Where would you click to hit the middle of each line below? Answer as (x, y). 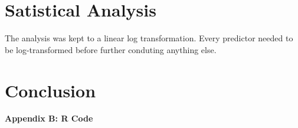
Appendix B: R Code (49, 118)
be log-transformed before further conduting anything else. (111, 49)
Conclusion (50, 90)
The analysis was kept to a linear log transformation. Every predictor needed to (149, 38)
